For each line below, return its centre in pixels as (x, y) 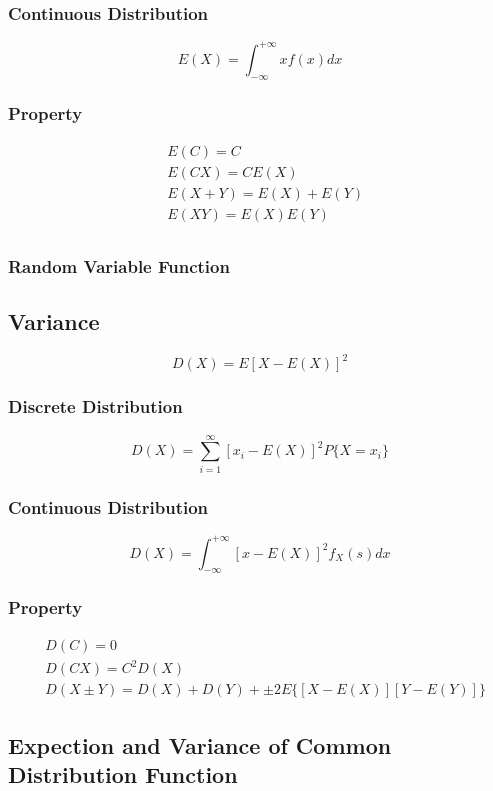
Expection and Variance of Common (200, 744)
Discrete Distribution (95, 406)
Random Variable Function (119, 265)
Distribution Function (123, 773)
